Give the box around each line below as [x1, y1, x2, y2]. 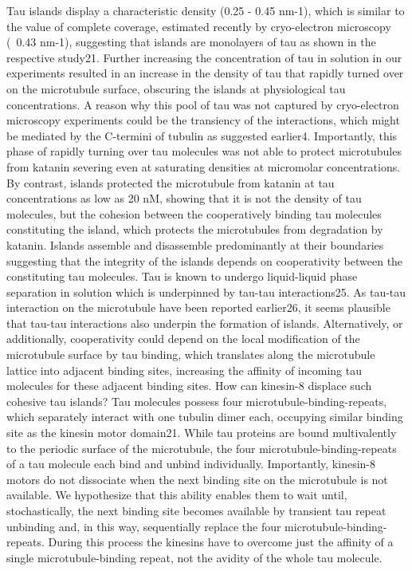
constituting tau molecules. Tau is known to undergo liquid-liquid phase [6, 268, 358, 285]
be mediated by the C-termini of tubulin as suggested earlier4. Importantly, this [6, 127, 398, 144]
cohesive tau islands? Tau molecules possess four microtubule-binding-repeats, [6, 392, 387, 409]
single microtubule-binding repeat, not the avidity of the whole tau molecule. [6, 549, 383, 565]
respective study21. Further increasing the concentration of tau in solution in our [6, 49, 402, 65]
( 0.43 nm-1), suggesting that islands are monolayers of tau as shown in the [6, 33, 376, 50]
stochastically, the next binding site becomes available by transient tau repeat [6, 502, 386, 518]
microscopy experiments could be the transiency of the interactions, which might [6, 112, 400, 128]
